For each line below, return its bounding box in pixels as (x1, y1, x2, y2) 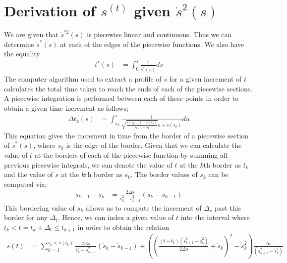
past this (214, 202, 241, 213)
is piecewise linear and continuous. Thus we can (87, 29, 232, 40)
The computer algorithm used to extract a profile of (4, 74, 162, 84)
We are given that (4, 29, 58, 40)
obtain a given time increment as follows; (4, 102, 129, 113)
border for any (4, 212, 48, 222)
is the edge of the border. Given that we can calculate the (66, 140, 242, 150)
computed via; (4, 178, 47, 189)
